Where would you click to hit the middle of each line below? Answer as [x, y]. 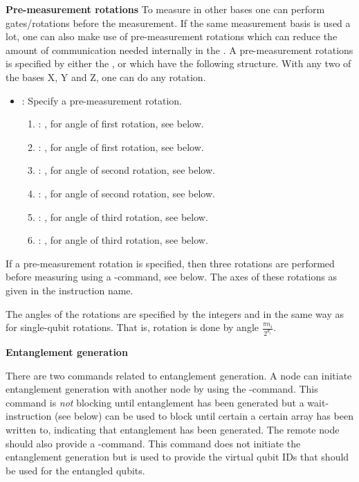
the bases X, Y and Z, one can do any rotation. [106, 77]
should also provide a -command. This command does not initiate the [153, 443]
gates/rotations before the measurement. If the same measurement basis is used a [178, 23]
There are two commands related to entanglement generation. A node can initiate [179, 375]
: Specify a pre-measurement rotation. [102, 100]
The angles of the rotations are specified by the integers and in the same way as [175, 313]
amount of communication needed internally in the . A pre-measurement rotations [179, 50]
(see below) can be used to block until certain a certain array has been [204, 416]
